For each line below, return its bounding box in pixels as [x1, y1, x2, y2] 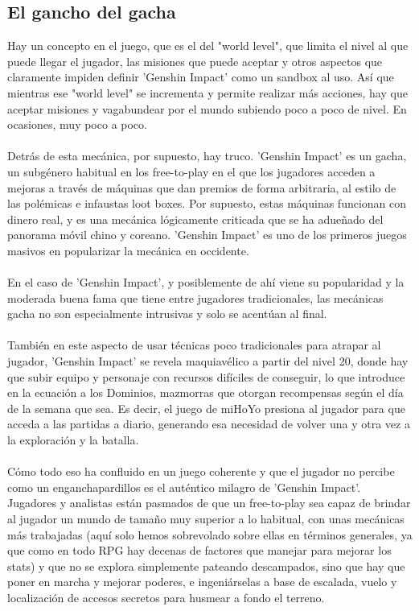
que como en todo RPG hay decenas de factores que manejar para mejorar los [7, 542, 392, 559]
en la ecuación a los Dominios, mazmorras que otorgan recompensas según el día [7, 384, 404, 401]
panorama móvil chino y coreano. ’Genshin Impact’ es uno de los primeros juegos [7, 226, 407, 243]
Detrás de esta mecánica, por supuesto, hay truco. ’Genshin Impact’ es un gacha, [7, 147, 407, 164]
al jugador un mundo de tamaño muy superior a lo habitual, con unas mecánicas [7, 510, 405, 527]
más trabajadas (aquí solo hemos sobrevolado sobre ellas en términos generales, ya [7, 526, 413, 543]
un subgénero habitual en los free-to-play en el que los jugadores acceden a [7, 163, 376, 180]
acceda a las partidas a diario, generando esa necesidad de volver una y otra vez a [7, 415, 410, 432]
